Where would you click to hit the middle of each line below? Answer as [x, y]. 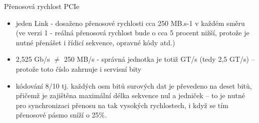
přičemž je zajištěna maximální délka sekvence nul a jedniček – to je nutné [130, 95]
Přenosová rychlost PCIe [42, 6]
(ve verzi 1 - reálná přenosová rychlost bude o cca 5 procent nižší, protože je [133, 33]
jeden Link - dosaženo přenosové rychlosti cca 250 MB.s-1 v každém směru [130, 23]
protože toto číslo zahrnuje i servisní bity [79, 68]
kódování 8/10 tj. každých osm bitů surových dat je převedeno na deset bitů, [134, 85]
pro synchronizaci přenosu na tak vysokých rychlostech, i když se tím [122, 105]
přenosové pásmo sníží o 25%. [61, 115]
